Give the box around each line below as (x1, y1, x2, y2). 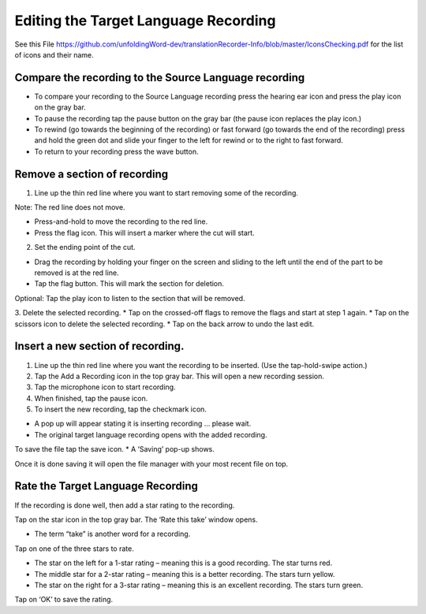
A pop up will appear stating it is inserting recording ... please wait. (34, 419, 252, 429)
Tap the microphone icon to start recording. (34, 382, 177, 392)
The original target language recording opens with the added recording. (34, 430, 267, 439)
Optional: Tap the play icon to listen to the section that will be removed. (14, 293, 245, 303)
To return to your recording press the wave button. (34, 147, 199, 156)
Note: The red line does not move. (14, 203, 125, 212)
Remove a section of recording (14, 167, 169, 180)
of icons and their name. (14, 50, 94, 59)
